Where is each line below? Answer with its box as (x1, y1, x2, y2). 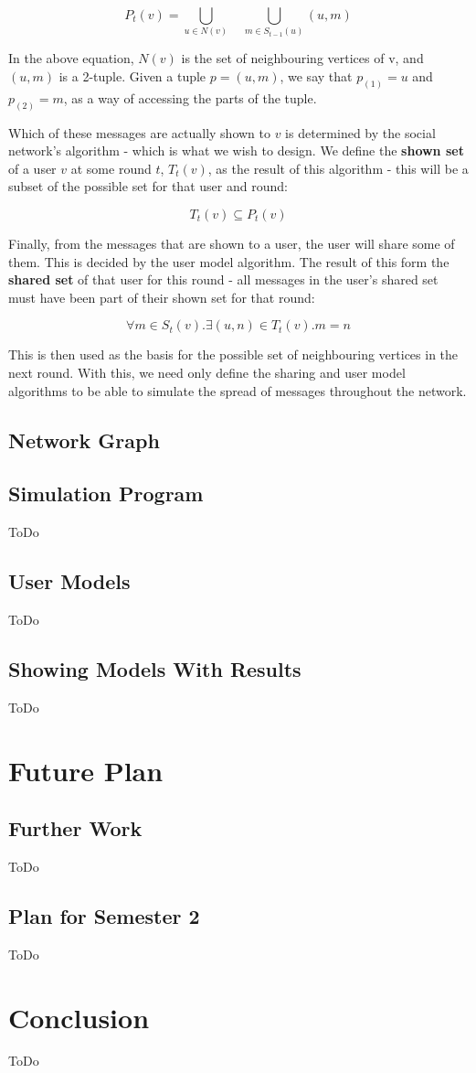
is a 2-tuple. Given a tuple (58, 66, 206, 85)
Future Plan (8, 751, 164, 789)
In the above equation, (8, 48, 134, 68)
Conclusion (8, 998, 150, 1035)
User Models (8, 567, 131, 596)
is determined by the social (285, 123, 436, 142)
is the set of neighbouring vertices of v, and (181, 48, 424, 68)
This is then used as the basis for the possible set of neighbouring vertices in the (8, 345, 459, 364)
